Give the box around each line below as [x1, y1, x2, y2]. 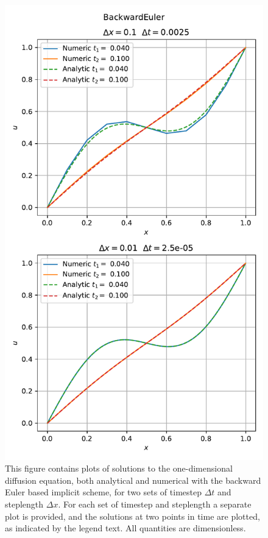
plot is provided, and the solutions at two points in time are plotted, [5, 509, 260, 522]
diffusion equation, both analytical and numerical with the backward [5, 473, 261, 486]
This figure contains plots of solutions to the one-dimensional [5, 462, 233, 475]
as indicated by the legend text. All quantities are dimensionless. [5, 522, 246, 534]
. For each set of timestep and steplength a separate [58, 497, 252, 510]
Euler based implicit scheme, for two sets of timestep [5, 486, 202, 498]
